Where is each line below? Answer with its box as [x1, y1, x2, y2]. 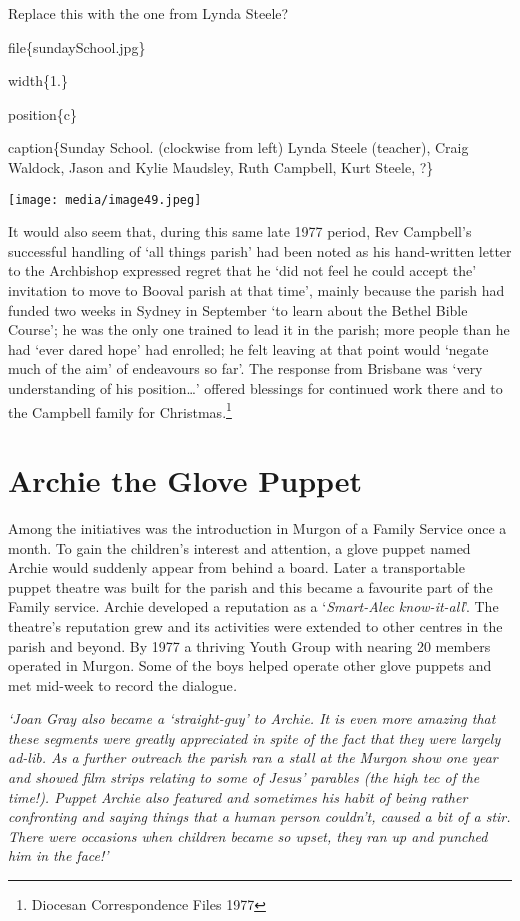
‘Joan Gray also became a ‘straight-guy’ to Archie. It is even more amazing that [8, 708, 496, 729]
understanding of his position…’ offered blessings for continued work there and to [8, 377, 503, 398]
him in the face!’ [8, 845, 109, 866]
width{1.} [8, 70, 68, 91]
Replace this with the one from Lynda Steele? [8, 3, 289, 23]
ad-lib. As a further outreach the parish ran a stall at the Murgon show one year [8, 747, 498, 768]
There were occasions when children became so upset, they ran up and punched [8, 825, 488, 846]
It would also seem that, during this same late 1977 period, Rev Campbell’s [8, 221, 472, 242]
